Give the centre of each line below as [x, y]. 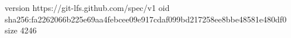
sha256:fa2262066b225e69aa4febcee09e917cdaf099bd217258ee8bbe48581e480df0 [146, 19]
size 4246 [21, 30]
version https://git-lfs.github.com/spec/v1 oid [87, 7]
